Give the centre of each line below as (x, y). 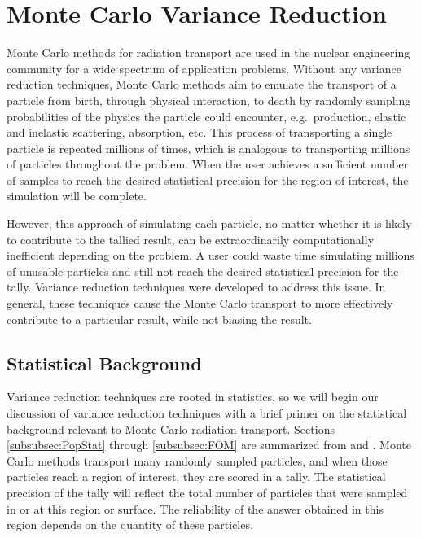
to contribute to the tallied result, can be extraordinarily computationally (191, 239)
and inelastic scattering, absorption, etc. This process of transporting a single (200, 132)
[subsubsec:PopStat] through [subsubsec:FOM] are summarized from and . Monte (209, 445)
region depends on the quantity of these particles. (130, 525)
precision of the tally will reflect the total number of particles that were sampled (207, 492)
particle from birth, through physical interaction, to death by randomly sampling (209, 100)
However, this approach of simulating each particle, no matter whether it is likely (209, 223)
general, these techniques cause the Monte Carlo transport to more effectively (200, 303)
